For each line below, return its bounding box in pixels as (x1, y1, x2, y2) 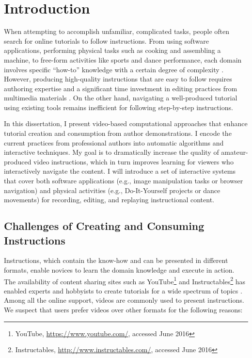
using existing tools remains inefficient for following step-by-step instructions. (4, 102, 233, 112)
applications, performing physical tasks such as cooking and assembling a (4, 45, 221, 55)
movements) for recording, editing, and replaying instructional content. (4, 195, 214, 205)
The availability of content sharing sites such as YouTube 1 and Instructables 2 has (4, 275, 246, 286)
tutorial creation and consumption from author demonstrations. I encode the (4, 128, 232, 138)
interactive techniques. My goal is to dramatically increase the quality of (4, 147, 219, 157)
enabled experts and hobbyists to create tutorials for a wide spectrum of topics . (4, 285, 242, 295)
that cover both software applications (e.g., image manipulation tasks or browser (4, 176, 243, 186)
